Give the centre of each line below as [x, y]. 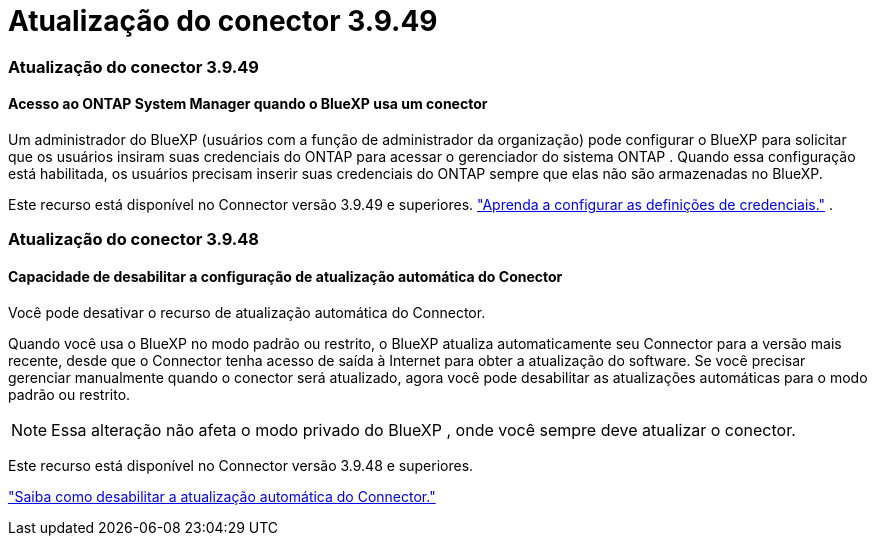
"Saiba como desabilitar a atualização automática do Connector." [222, 496]
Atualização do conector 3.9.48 [133, 239]
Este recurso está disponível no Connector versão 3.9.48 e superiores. [241, 465]
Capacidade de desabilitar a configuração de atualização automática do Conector [285, 276]
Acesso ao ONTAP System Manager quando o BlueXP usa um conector [248, 104]
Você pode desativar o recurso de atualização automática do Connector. [247, 312]
